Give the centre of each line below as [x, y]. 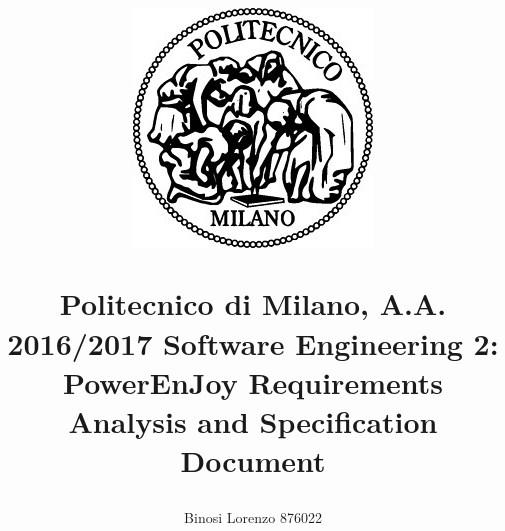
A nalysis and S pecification [253, 420]
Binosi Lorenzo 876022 [253, 517]
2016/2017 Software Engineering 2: [253, 342]
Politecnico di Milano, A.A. [253, 303]
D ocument [253, 460]
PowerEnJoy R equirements [253, 381]
